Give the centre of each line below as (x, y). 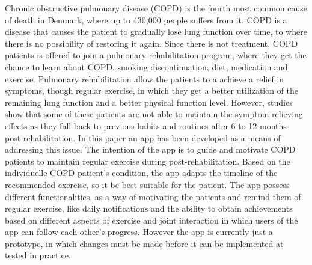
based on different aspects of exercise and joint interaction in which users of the (151, 220)
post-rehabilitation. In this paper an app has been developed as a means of (143, 137)
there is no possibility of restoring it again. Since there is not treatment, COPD (151, 43)
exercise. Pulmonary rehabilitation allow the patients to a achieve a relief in (145, 78)
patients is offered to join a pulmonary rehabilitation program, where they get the (156, 55)
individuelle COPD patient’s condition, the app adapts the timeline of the (141, 173)
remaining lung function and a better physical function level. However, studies (149, 102)
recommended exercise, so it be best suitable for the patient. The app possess (147, 184)
